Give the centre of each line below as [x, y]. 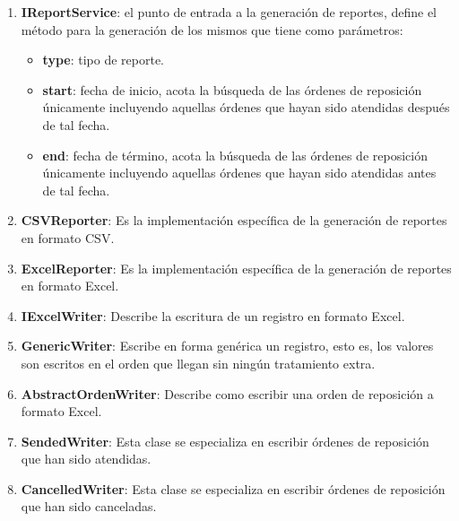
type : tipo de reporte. [104, 60]
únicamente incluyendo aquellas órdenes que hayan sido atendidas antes [239, 173]
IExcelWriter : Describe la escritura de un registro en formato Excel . [213, 315]
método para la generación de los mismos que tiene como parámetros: [212, 29]
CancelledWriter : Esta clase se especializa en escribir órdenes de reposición [233, 488]
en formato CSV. [68, 237]
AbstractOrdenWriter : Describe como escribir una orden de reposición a [227, 393]
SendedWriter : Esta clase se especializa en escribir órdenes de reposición [225, 441]
